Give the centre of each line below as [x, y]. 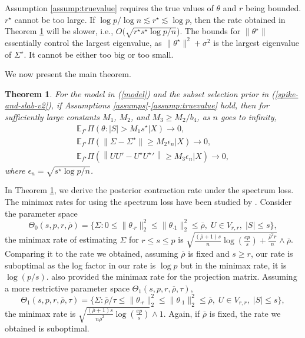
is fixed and [209, 253]
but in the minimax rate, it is [233, 265]
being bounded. [273, 8]
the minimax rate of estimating [61, 239]
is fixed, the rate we [245, 313]
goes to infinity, [248, 116]
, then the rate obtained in [238, 19]
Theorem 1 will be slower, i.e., [59, 31]
